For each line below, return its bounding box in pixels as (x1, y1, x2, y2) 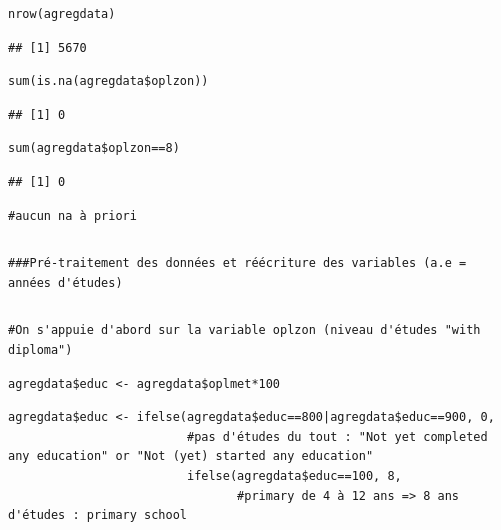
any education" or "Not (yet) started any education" (8, 449, 374, 464)
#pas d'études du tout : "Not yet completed (186, 429, 488, 444)
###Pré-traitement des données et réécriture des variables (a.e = (8, 256, 467, 271)
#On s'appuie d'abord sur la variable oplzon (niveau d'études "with (8, 323, 481, 338)
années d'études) (8, 275, 123, 290)
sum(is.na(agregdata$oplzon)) (8, 74, 209, 89)
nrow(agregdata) (8, 7, 116, 21)
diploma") (8, 342, 73, 357)
